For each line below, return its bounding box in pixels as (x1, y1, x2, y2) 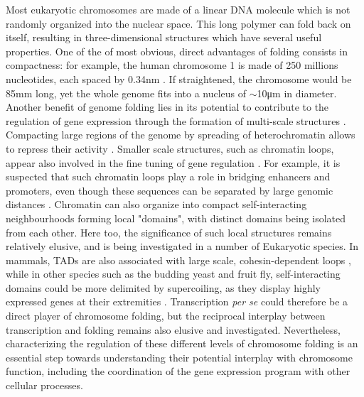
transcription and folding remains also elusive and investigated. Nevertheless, (6, 322, 341, 337)
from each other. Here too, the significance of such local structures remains (6, 224, 332, 239)
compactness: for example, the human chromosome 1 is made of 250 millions (6, 58, 338, 72)
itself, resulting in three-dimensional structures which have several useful (6, 30, 322, 45)
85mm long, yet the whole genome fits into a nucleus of (6, 85, 247, 100)
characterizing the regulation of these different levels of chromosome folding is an (6, 336, 358, 351)
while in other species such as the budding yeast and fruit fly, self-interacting (6, 266, 341, 281)
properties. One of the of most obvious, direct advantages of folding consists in (6, 43, 348, 58)
